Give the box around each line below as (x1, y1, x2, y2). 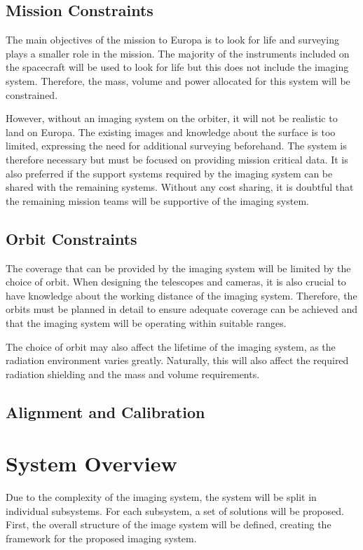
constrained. (6, 87, 58, 102)
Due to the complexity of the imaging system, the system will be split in (6, 490, 317, 504)
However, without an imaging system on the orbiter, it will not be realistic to (6, 111, 338, 126)
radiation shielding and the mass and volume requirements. (6, 366, 260, 381)
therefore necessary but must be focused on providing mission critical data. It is (6, 152, 348, 166)
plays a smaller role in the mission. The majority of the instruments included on (6, 46, 350, 60)
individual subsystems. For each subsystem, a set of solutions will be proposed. (6, 503, 344, 518)
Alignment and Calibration (6, 401, 205, 422)
